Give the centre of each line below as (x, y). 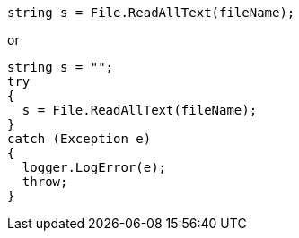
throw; (45, 182)
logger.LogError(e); (94, 167)
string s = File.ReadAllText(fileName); (151, 13)
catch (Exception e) (79, 139)
